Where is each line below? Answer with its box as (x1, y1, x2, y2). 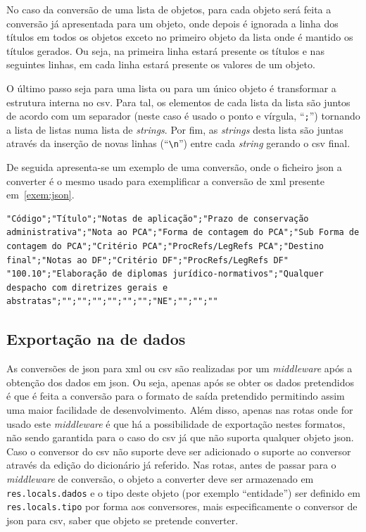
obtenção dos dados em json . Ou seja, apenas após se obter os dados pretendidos (6, 374, 354, 389)
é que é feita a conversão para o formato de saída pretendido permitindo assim (6, 388, 345, 403)
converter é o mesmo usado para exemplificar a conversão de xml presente (6, 173, 324, 188)
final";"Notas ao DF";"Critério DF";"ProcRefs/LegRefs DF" (6, 255, 289, 265)
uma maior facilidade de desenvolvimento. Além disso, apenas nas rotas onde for (6, 402, 353, 417)
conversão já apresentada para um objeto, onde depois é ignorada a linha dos (6, 15, 339, 30)
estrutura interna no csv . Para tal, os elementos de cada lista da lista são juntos (6, 94, 351, 109)
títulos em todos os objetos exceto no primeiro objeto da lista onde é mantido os (6, 30, 353, 44)
